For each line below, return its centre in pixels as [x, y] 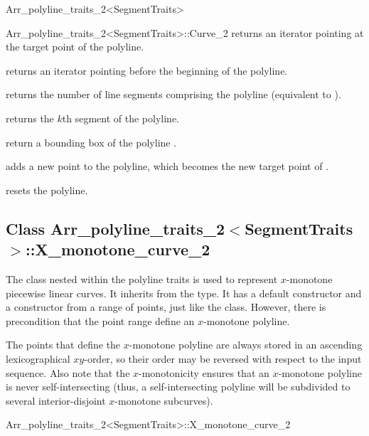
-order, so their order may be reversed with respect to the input [223, 358]
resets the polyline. [47, 190]
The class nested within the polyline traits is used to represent [142, 278]
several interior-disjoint [56, 400]
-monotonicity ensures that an [204, 372]
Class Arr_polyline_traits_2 [116, 228]
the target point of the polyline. [75, 47]
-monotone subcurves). [164, 400]
